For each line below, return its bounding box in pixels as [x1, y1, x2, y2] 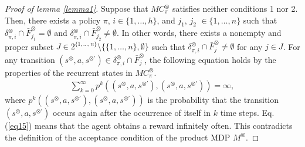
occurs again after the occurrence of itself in [53, 106, 211, 119]
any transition [5, 53, 55, 65]
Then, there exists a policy [5, 14, 101, 26]
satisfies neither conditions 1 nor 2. [172, 2, 298, 14]
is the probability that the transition [147, 93, 279, 106]
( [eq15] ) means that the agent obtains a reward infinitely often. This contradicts [5, 119, 293, 132]
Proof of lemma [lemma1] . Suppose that [5, 2, 148, 14]
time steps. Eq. [220, 106, 274, 119]
